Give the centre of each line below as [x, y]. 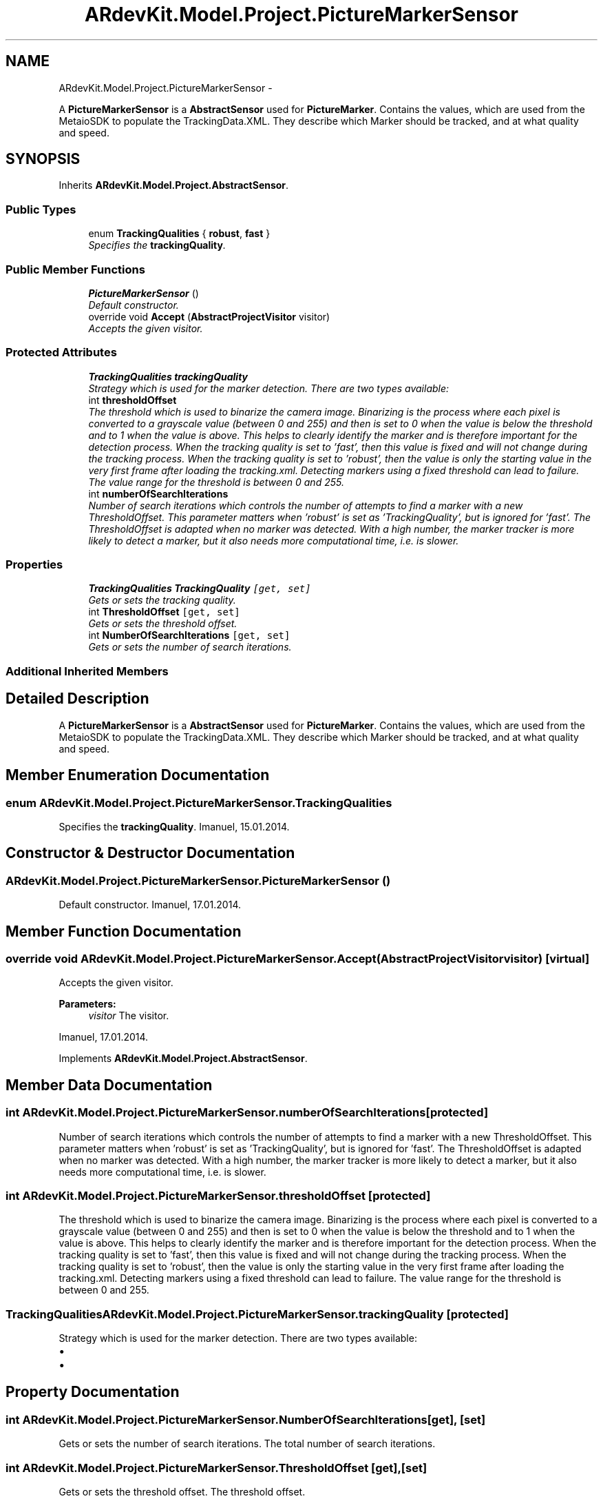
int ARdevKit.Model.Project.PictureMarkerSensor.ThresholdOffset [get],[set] [216, 1468]
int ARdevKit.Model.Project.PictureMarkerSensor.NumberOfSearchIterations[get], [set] [246, 1419]
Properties [34, 565]
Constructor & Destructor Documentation [150, 853]
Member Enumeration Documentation [138, 775]
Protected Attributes [61, 353]
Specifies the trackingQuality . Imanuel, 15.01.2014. [174, 826]
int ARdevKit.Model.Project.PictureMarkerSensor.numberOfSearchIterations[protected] [247, 1113]
